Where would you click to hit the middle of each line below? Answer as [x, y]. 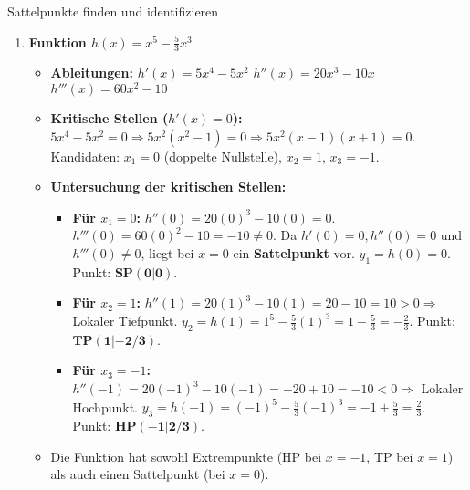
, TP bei [390, 456]
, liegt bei [167, 253]
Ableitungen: [92, 73]
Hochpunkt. [105, 407]
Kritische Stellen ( [110, 118]
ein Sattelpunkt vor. [294, 253]
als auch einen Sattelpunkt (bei [138, 474]
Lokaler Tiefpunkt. [125, 321]
